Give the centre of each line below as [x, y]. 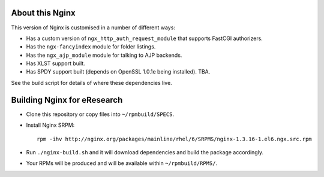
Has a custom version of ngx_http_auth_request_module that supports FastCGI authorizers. [145, 38]
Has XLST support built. [55, 63]
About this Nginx [43, 13]
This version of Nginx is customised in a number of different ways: [93, 28]
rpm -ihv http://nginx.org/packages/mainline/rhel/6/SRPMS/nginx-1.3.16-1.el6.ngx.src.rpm [174, 139]
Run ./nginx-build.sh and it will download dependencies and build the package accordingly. [145, 152]
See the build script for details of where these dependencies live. [91, 83]
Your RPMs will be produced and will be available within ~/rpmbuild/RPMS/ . [122, 163]
